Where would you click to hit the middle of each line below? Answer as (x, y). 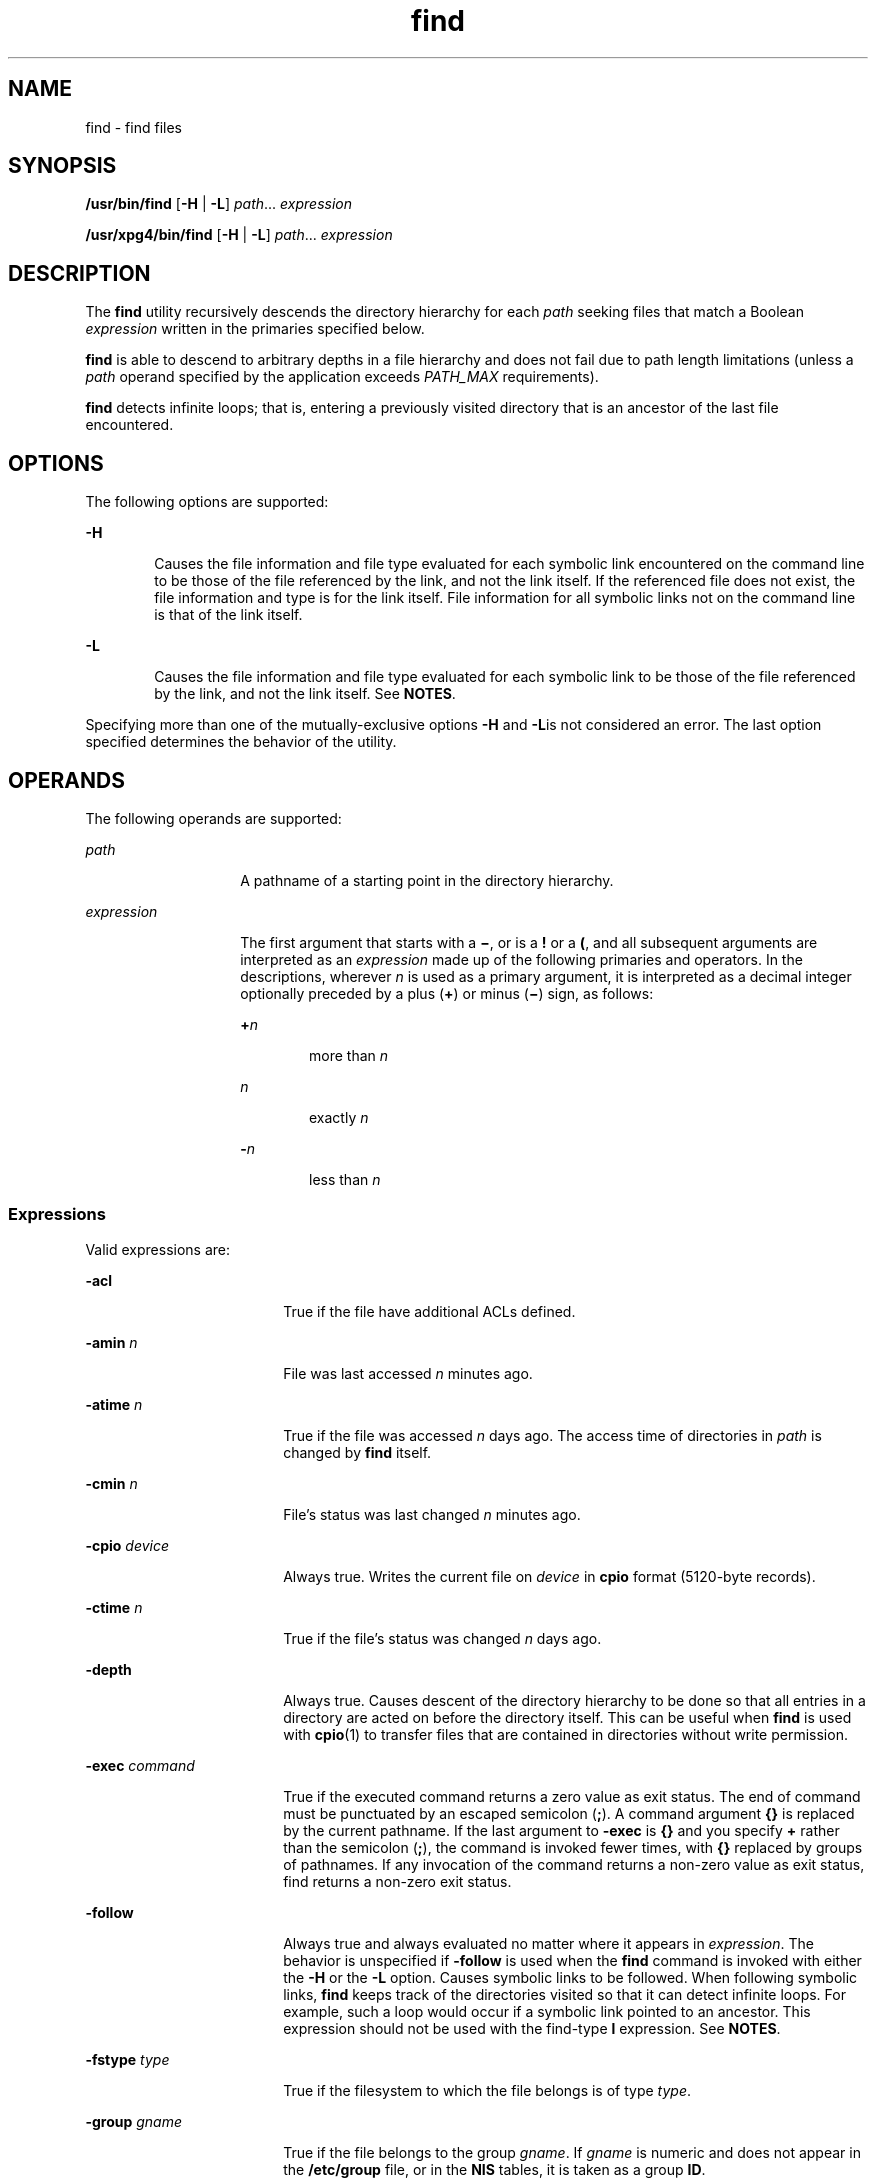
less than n (345, 1179)
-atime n (114, 1404)
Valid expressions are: (158, 1249)
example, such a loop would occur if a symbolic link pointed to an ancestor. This (547, 2011)
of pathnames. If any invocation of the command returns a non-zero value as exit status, (574, 1864)
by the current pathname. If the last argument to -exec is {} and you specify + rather (561, 1830)
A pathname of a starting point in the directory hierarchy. (427, 880)
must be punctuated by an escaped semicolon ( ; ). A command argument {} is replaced (569, 1813)
